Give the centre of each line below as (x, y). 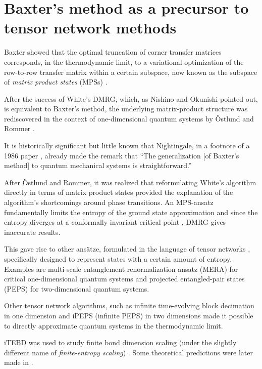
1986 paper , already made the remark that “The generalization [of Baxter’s (122, 155)
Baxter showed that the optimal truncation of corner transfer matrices (113, 52)
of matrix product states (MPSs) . (56, 82)
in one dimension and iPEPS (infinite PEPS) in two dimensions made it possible (129, 315)
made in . (19, 362)
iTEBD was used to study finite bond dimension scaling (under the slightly (120, 342)
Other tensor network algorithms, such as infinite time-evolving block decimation (129, 305)
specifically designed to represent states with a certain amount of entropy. (118, 259)
